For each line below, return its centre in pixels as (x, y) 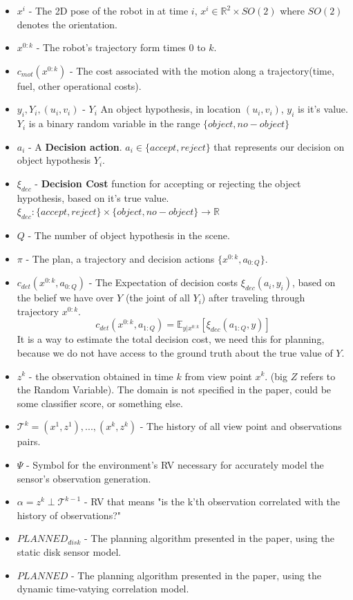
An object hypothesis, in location (171, 109)
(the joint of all (158, 298)
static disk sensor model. (69, 551)
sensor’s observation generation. (84, 478)
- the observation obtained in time (101, 376)
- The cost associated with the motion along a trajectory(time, (202, 70)
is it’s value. (323, 109)
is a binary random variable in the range (114, 123)
